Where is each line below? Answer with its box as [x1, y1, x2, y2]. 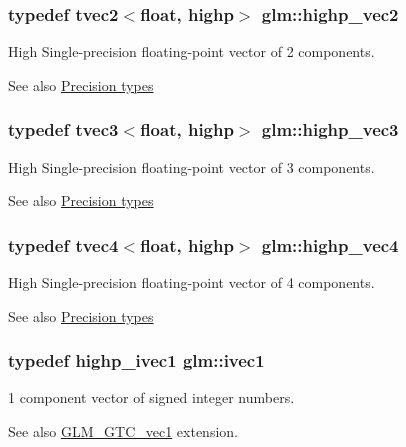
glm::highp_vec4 [261, 232, 399, 257]
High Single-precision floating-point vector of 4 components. [8, 272, 375, 293]
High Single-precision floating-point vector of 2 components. [8, 41, 375, 62]
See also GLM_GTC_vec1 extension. [8, 421, 238, 442]
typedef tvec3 [8, 117, 119, 142]
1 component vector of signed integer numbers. [8, 387, 295, 408]
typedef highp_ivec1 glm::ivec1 [8, 348, 265, 373]
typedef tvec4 [8, 232, 119, 257]
